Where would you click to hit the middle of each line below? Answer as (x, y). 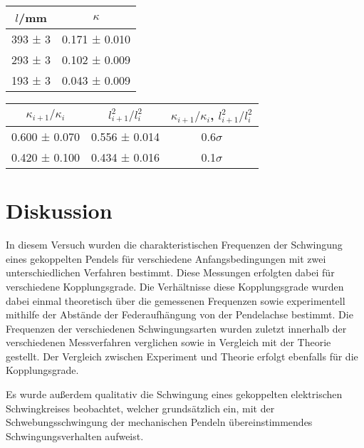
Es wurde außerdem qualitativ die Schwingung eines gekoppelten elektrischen (174, 394)
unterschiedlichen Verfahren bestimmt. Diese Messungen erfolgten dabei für (170, 272)
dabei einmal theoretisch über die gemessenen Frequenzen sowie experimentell (176, 300)
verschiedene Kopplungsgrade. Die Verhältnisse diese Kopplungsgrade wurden (175, 286)
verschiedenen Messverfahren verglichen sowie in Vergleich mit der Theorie (168, 342)
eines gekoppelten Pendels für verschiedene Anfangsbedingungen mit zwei (166, 258)
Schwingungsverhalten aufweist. (75, 436)
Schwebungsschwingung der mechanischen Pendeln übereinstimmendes (159, 422)
